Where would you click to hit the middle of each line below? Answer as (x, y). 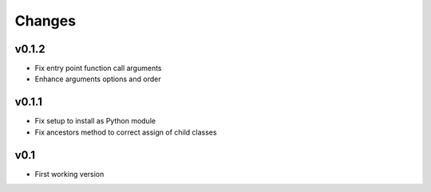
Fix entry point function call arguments (99, 69)
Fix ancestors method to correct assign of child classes (126, 132)
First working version (69, 174)
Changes (45, 21)
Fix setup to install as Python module (95, 121)
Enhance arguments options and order (98, 79)
